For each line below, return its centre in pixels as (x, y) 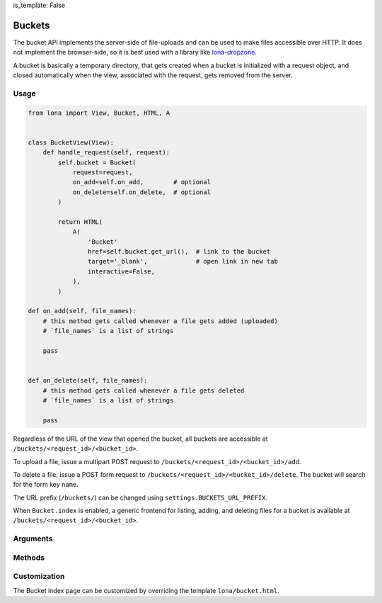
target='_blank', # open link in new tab (183, 261)
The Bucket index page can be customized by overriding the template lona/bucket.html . (146, 590)
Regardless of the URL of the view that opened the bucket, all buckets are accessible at (140, 439)
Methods (29, 558)
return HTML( (80, 222)
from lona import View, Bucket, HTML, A (99, 113)
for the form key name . (46, 485)
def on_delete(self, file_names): (88, 381)
